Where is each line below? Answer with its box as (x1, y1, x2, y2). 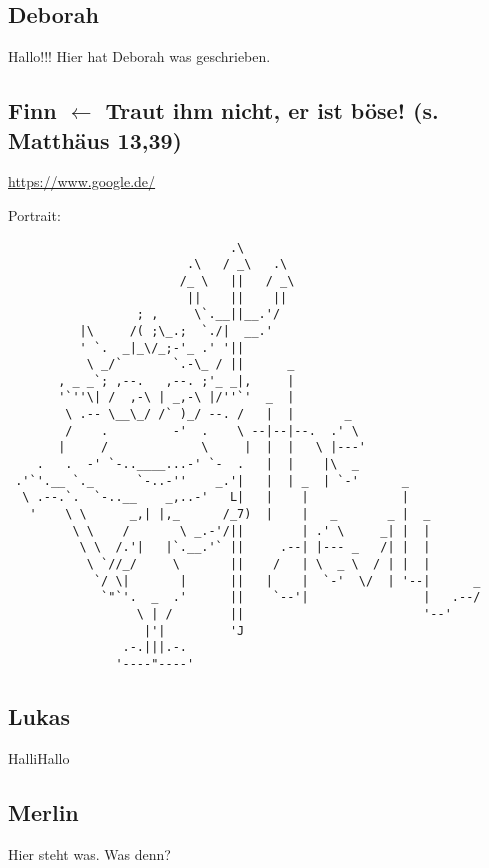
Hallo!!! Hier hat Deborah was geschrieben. (8, 46, 271, 67)
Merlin (8, 796, 79, 827)
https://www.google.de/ (8, 171, 156, 192)
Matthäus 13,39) (8, 124, 182, 155)
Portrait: (8, 204, 61, 225)
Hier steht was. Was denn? (8, 843, 171, 864)
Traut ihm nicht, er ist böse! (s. (105, 95, 439, 126)
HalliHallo (8, 747, 70, 768)
